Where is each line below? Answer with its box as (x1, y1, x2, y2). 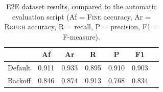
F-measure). (62, 31, 100, 42)
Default (8, 62, 31, 73)
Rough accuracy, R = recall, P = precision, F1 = (4, 21, 159, 32)
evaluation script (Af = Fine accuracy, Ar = (12, 11, 151, 22)
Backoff (8, 75, 31, 86)
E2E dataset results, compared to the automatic (6, 1, 157, 11)
